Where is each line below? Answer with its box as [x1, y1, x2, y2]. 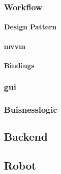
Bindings [4, 60, 34, 70]
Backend [4, 129, 48, 144]
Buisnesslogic [4, 103, 58, 116]
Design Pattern [4, 22, 57, 32]
